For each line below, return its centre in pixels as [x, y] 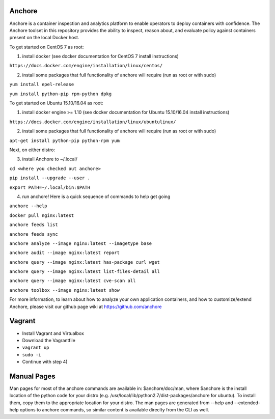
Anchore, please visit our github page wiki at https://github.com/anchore [86, 306]
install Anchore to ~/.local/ [50, 159]
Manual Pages [32, 376]
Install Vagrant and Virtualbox [53, 333]
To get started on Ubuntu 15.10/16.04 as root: [57, 103]
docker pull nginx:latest [42, 215]
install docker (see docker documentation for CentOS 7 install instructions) [101, 57]
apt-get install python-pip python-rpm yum [64, 141]
